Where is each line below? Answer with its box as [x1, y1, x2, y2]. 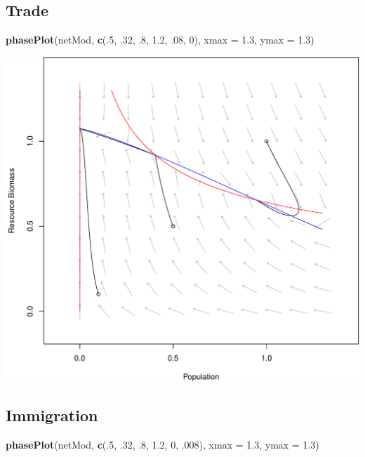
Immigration [6, 404, 98, 425]
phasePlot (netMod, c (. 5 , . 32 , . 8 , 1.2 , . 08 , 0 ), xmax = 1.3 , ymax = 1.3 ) [6, 32, 314, 47]
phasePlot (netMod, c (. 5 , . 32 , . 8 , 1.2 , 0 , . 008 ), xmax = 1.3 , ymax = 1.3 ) [6, 437, 319, 451]
